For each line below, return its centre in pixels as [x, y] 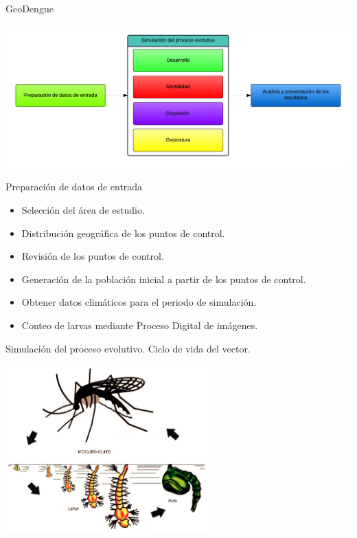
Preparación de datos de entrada [74, 187]
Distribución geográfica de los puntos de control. [123, 233]
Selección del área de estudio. [83, 209]
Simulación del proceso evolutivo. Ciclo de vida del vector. [128, 348]
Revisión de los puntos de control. [93, 256]
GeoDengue [30, 8]
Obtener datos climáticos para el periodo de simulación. [139, 302]
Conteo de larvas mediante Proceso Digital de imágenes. [140, 325]
